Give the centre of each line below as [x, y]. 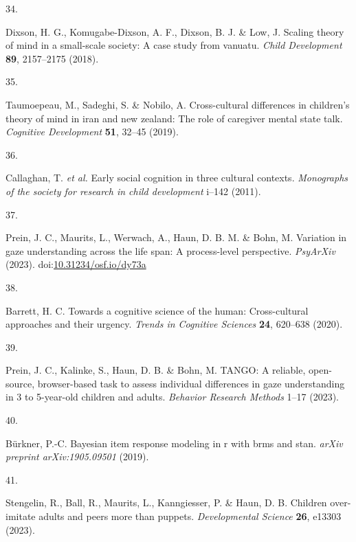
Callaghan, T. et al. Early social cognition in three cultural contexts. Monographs [177, 178]
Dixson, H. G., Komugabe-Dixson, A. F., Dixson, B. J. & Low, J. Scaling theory [175, 31]
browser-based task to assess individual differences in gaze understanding [191, 383]
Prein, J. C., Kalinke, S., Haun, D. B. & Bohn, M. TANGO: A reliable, [156, 370]
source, [20, 383]
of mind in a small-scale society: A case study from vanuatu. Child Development [174, 45]
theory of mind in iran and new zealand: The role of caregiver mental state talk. [174, 118]
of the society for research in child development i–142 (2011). [133, 191]
